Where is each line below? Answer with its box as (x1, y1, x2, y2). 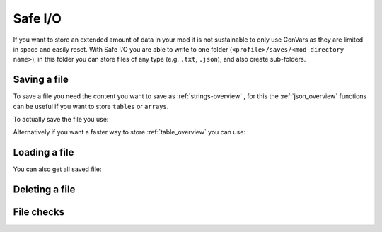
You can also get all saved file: (13, 165, 102, 173)
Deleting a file (13, 184, 76, 196)
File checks (13, 206, 65, 219)
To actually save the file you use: (13, 115, 109, 124)
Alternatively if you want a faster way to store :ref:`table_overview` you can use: (13, 128, 245, 137)
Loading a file (13, 146, 74, 158)
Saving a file (13, 74, 69, 86)
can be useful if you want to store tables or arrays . (13, 102, 169, 110)
